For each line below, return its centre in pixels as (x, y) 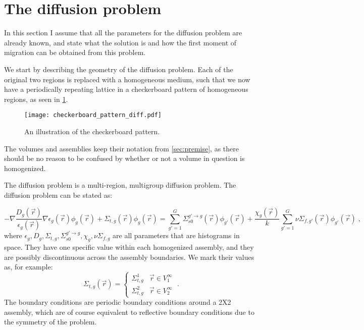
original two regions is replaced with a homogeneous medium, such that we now (127, 79)
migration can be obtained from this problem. (75, 52)
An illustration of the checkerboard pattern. (92, 131)
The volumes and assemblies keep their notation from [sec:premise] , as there (121, 148)
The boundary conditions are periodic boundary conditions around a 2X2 (118, 302)
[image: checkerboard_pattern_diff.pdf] (93, 115)
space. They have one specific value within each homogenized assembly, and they (129, 246)
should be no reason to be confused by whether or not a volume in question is (124, 158)
